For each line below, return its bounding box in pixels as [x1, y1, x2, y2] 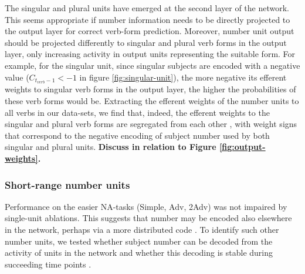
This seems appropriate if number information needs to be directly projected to [5, 13, 290, 25]
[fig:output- [219, 141, 266, 153]
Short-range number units [5, 177, 130, 192]
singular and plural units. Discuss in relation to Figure [5, 141, 216, 153]
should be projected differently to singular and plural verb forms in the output [5, 36, 287, 48]
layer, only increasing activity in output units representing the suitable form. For [5, 48, 296, 60]
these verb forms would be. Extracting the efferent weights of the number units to [5, 95, 299, 107]
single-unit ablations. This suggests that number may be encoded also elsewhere [5, 212, 292, 224]
